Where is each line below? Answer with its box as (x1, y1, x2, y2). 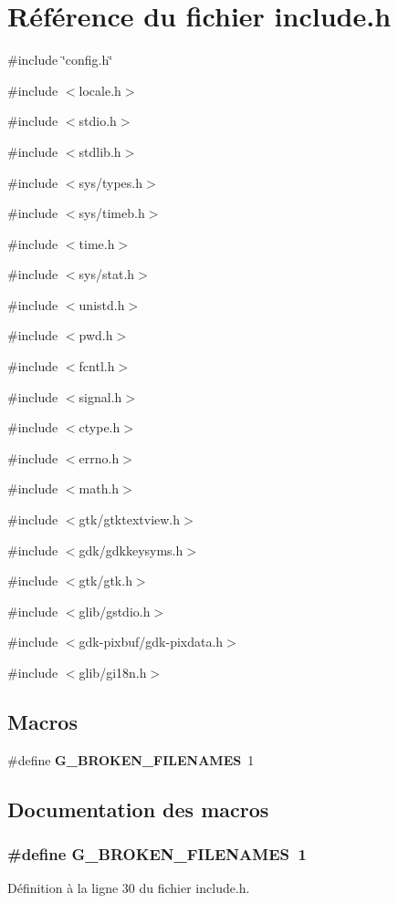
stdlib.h (79, 141, 121, 161)
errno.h (79, 448, 120, 467)
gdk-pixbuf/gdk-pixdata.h (79, 632, 224, 651)
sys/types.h (79, 172, 143, 192)
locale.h (79, 80, 121, 99)
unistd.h (79, 295, 125, 314)
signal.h (79, 387, 122, 406)
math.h (79, 479, 120, 498)
